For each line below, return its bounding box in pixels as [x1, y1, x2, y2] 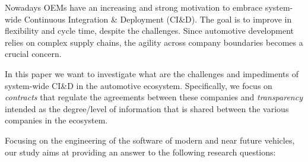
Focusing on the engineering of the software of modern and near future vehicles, [5, 134, 295, 146]
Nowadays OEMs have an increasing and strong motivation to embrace [5, 1, 263, 13]
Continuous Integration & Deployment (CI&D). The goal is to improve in [24, 12, 292, 25]
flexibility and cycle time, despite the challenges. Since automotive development [5, 24, 294, 37]
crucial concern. [5, 47, 62, 60]
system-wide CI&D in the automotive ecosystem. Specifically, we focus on [5, 79, 272, 91]
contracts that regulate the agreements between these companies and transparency [5, 91, 303, 103]
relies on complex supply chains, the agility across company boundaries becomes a [5, 36, 303, 48]
